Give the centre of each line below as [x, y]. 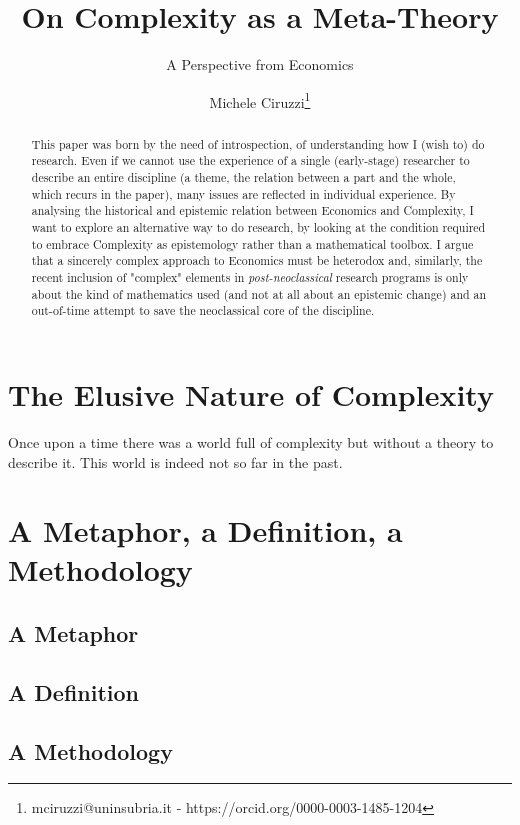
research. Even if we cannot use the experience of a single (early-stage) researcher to [250, 160]
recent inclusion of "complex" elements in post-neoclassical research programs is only [250, 277]
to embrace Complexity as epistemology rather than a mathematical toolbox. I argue [252, 243]
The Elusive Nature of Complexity [251, 393]
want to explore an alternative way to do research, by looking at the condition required [258, 227]
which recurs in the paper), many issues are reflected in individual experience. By [243, 193]
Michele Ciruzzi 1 [260, 100]
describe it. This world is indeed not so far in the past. [175, 461]
